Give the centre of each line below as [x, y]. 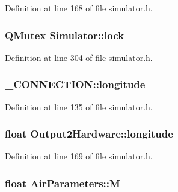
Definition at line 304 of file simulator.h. [79, 57]
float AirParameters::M [63, 183]
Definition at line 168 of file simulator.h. [79, 8]
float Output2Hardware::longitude [89, 134]
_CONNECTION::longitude [75, 84]
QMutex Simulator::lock [65, 35]
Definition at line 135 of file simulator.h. [79, 107]
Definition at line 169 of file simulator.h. [79, 156]
